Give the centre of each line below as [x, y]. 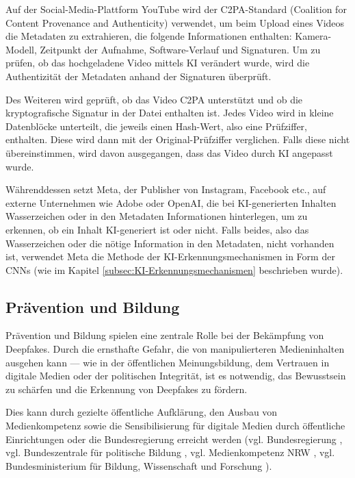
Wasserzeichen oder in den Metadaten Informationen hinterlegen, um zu [157, 216]
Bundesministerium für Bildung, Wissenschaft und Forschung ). [139, 465]
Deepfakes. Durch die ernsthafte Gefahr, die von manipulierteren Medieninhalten [175, 349]
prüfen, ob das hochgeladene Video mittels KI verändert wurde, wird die [158, 63]
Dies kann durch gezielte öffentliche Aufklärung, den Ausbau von [142, 412]
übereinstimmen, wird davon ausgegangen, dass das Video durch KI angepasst [169, 152]
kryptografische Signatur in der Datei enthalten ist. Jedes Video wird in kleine [170, 113]
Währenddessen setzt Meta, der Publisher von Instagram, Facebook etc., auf [166, 189]
